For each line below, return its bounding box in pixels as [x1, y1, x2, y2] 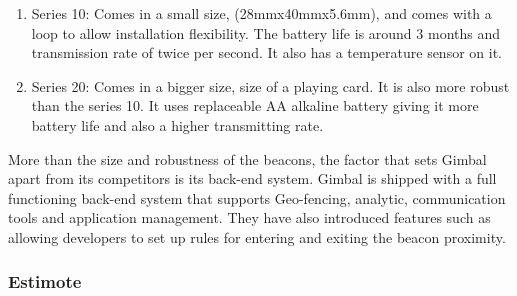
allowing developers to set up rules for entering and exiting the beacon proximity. [8, 226, 506, 247]
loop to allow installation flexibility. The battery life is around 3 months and [31, 22, 500, 43]
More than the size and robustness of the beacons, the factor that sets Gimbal [8, 148, 487, 169]
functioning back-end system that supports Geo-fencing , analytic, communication [8, 187, 506, 208]
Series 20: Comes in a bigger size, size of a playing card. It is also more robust [31, 75, 510, 96]
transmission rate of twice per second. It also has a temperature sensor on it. [31, 42, 502, 63]
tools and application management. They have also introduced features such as [8, 207, 491, 228]
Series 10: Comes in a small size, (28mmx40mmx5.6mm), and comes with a [31, 3, 492, 23]
